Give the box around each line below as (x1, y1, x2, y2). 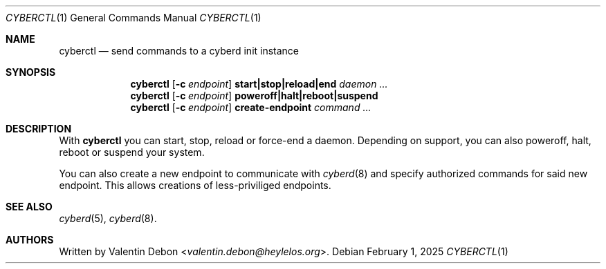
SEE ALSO (6, 201, 53, 212)
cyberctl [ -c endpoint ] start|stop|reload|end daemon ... (130, 78, 388, 90)
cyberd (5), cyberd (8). (59, 212, 157, 224)
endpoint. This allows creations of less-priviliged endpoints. (59, 179, 331, 191)
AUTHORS (6, 234, 54, 246)
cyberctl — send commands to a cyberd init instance (59, 45, 300, 57)
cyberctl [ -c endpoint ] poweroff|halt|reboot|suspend (130, 90, 378, 101)
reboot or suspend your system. (59, 146, 205, 158)
